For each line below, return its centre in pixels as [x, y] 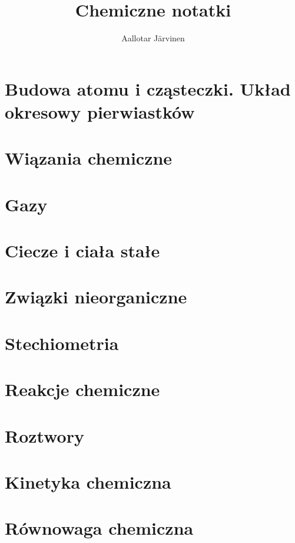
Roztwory [44, 435]
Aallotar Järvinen [153, 38]
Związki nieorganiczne [96, 297]
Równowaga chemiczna [99, 528]
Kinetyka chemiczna [88, 481]
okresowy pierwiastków [100, 111]
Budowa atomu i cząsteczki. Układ [148, 88]
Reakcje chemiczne [82, 389]
